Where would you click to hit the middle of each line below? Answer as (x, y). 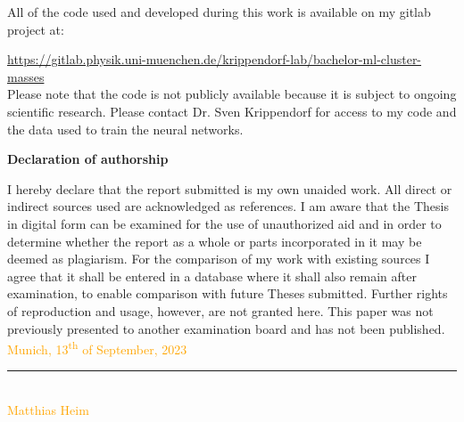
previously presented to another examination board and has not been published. (226, 328)
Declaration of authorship (88, 159)
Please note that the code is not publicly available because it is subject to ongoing (232, 94)
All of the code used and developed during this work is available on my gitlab (219, 12)
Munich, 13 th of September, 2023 (97, 348)
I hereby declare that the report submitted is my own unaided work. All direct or (230, 188)
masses (26, 76)
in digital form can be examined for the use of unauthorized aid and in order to (224, 223)
